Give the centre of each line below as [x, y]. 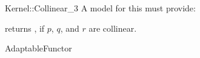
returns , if [25, 28]
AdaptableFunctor [38, 48]
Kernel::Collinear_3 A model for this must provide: [100, 8]
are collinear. [113, 28]
